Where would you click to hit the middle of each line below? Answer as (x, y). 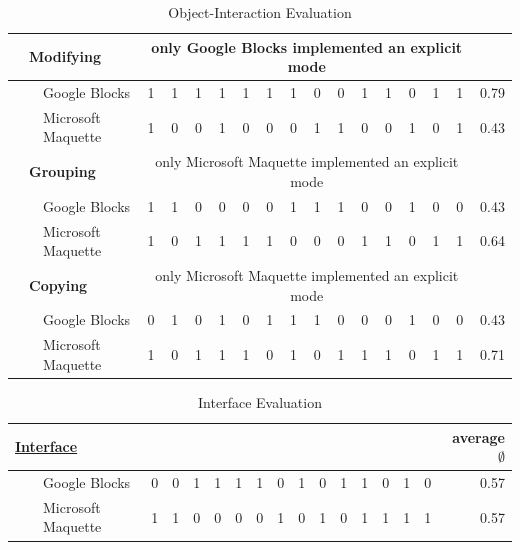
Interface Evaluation (260, 402)
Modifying (65, 56)
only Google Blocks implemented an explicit (307, 46)
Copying (58, 284)
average (478, 436)
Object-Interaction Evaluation (260, 12)
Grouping (62, 171)
